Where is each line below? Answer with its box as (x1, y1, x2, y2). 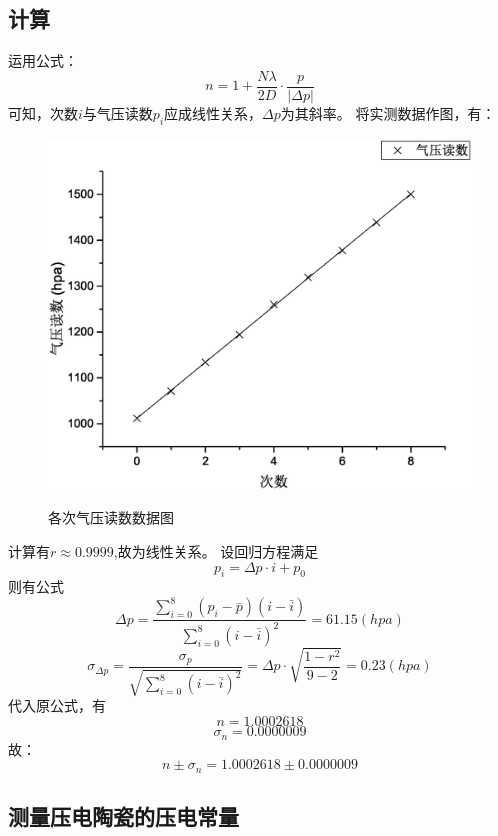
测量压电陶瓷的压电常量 (8, 800, 239, 831)
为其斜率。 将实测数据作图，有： (280, 102, 496, 123)
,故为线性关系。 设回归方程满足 (113, 540, 319, 561)
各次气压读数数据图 (48, 507, 174, 528)
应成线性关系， (164, 102, 263, 123)
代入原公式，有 (8, 695, 106, 716)
